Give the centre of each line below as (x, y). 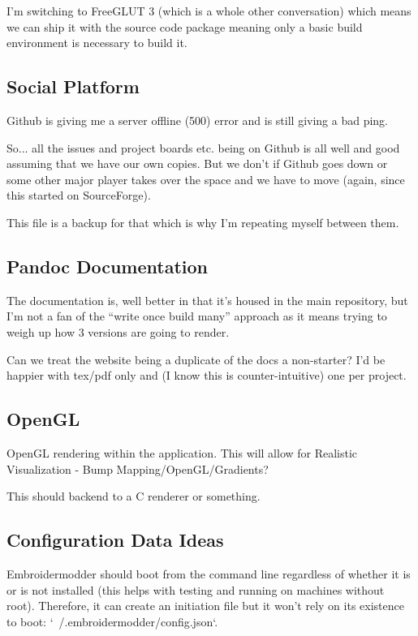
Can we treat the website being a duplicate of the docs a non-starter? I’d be (196, 359)
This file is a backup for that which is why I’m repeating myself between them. (203, 222)
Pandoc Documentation (107, 266)
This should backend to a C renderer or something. (134, 496)
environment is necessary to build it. (97, 43)
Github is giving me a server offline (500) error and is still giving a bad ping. (198, 120)
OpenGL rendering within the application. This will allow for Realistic (182, 452)
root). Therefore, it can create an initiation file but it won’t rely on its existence (205, 606)
